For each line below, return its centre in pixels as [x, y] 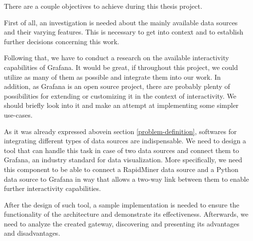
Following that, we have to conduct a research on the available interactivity [117, 58]
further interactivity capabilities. [52, 188]
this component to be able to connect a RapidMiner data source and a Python [121, 169]
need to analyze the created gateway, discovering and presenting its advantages [122, 223]
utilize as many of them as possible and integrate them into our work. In [112, 77]
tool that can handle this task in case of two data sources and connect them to [122, 150]
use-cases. [18, 114]
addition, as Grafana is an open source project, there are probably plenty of [117, 86]
